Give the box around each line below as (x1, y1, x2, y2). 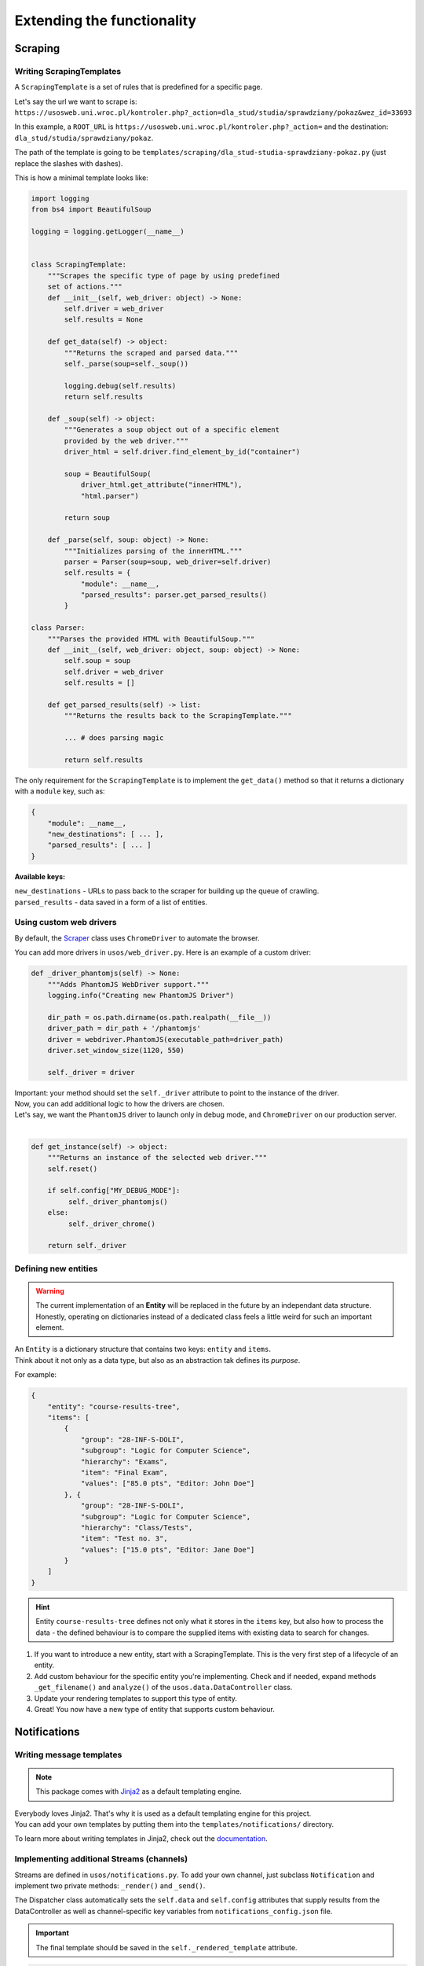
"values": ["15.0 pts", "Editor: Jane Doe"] (80, 1545, 255, 1554)
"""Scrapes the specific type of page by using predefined (47, 271, 280, 280)
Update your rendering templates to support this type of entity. (34, 1693, 237, 1703)
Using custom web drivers (14, 917, 117, 928)
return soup (64, 514, 110, 522)
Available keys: (14, 871, 66, 881)
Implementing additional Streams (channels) (14, 1854, 188, 1865)
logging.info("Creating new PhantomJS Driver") (47, 991, 235, 1000)
